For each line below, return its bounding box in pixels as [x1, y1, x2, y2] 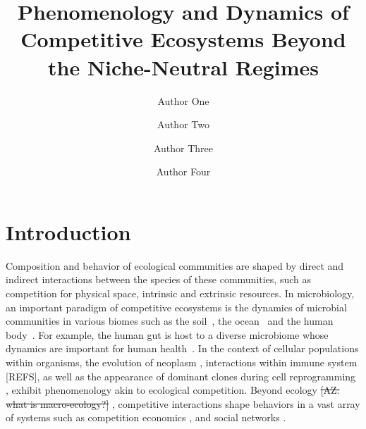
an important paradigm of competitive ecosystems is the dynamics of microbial [6, 299, 347, 314]
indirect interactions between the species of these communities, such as [6, 272, 311, 287]
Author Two [157, 117, 209, 132]
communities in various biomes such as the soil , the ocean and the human [6, 313, 334, 328]
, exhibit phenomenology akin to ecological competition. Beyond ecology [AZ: [6, 383, 340, 397]
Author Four [156, 164, 211, 179]
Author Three [153, 140, 214, 155]
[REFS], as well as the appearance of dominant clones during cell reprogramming [6, 368, 356, 383]
